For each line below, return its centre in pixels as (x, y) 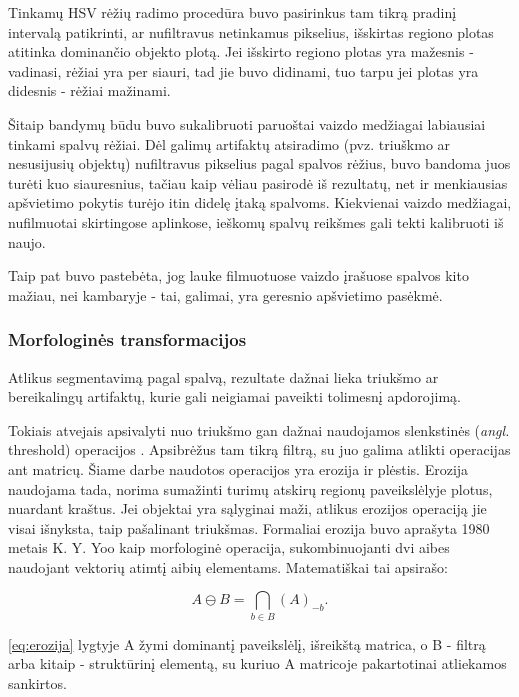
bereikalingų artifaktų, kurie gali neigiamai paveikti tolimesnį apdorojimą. (234, 396)
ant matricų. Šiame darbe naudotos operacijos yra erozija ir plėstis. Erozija (238, 468)
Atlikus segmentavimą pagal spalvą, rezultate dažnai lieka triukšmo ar (223, 376)
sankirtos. (37, 682)
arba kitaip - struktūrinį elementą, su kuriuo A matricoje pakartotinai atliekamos (257, 663)
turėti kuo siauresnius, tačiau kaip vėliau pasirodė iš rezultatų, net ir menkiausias (258, 182)
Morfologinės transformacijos (127, 339)
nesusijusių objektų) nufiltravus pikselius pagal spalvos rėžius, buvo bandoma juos (259, 163)
